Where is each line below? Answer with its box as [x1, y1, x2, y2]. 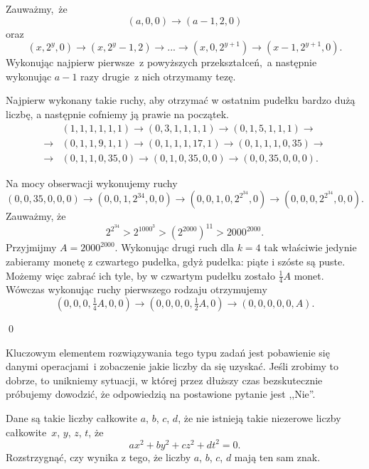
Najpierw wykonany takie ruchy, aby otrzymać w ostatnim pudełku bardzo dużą [6, 93, 355, 107]
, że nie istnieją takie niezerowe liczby [178, 410, 341, 425]
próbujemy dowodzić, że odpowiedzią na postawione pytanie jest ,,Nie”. [6, 386, 316, 401]
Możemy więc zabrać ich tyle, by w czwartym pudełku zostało [6, 268, 275, 283]
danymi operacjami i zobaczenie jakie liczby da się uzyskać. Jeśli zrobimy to [6, 359, 338, 374]
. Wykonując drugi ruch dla [114, 240, 234, 255]
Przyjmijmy [6, 240, 57, 255]
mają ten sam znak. [234, 449, 321, 464]
